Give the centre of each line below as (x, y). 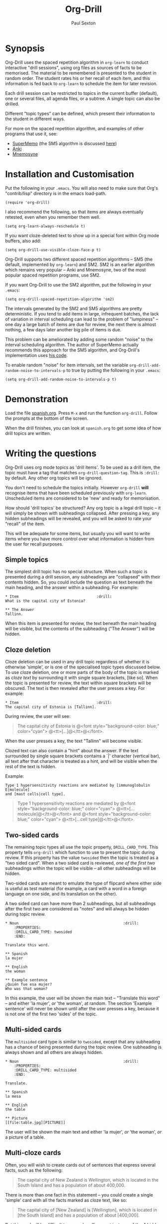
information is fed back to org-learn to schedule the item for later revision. (81, 83)
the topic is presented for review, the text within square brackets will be (78, 683)
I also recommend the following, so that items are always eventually (74, 212)
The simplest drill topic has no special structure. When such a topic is (76, 572)
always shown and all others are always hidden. (54, 1052)
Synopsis (25, 48)
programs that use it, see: (32, 134)
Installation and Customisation (70, 174)
